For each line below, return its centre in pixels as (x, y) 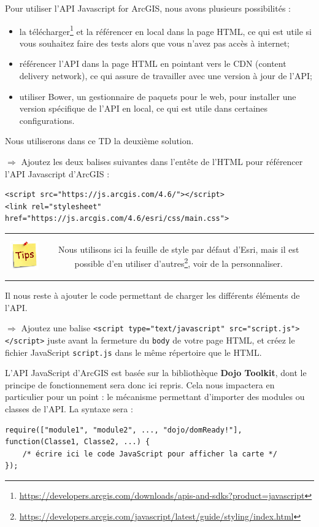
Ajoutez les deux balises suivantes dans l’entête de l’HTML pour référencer (162, 161)
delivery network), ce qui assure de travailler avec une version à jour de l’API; (166, 76)
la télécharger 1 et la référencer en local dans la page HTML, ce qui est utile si (165, 30)
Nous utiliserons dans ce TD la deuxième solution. (99, 141)
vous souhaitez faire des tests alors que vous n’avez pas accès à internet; (154, 43)
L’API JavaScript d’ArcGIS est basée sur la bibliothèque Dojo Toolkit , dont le (156, 373)
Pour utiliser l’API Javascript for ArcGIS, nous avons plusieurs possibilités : (148, 8)
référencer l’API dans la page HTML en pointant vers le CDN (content (153, 63)
